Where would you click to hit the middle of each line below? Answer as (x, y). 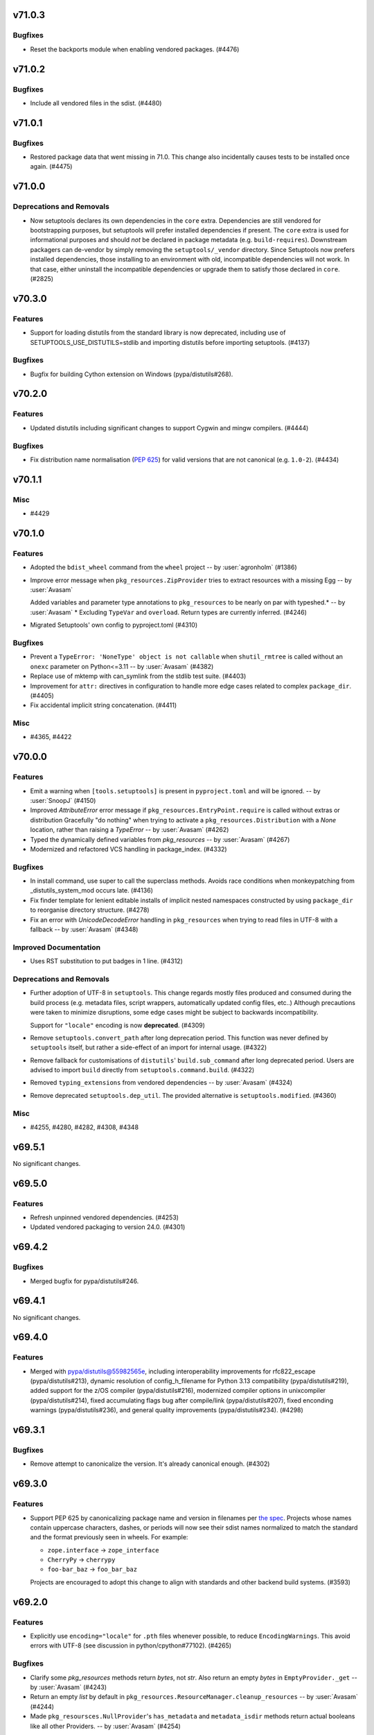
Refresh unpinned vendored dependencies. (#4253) (105, 1217)
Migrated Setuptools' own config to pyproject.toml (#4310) (114, 625)
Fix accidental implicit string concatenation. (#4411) (104, 705)
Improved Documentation (57, 947)
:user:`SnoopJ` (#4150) (63, 801)
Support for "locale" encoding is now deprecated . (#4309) (118, 1025)
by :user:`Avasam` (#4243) (69, 1687)
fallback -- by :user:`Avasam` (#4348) (84, 929)
